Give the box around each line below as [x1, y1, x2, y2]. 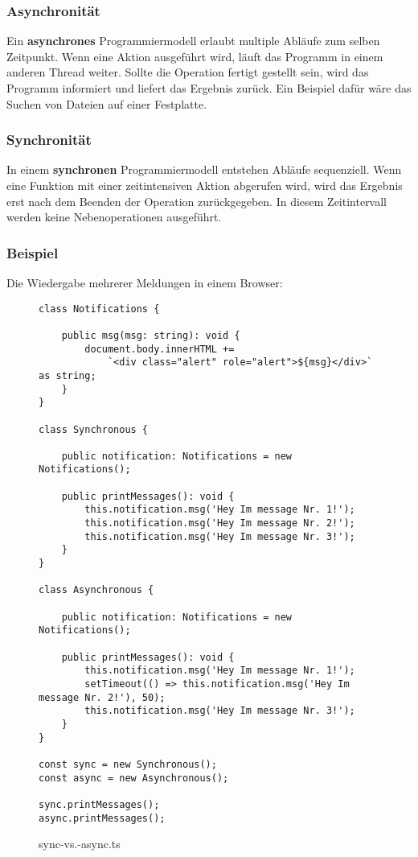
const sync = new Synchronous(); [39, 758, 217, 770]
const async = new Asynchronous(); [39, 772, 229, 784]
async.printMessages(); [39, 812, 166, 824]
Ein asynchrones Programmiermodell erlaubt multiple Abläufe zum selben [6, 32, 380, 49]
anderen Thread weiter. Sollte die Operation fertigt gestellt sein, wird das [6, 64, 369, 80]
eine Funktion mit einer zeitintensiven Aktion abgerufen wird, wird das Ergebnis [6, 177, 403, 193]
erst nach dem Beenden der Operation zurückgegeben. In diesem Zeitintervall [6, 192, 387, 209]
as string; [39, 369, 96, 381]
